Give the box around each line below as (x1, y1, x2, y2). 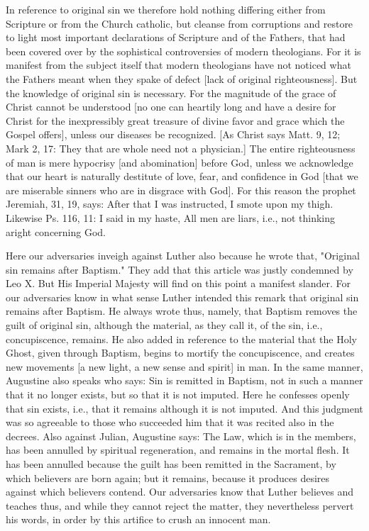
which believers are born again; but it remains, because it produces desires (6, 470, 330, 485)
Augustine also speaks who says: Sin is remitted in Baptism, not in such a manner (6, 373, 363, 388)
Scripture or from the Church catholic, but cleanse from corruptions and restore (6, 16, 353, 30)
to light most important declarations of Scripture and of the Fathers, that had (6, 30, 346, 45)
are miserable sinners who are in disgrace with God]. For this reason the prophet (6, 182, 356, 197)
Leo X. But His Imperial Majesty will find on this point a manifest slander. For (6, 276, 351, 291)
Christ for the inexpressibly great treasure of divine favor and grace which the (6, 113, 345, 128)
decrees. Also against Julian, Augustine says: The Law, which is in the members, (6, 428, 356, 443)
